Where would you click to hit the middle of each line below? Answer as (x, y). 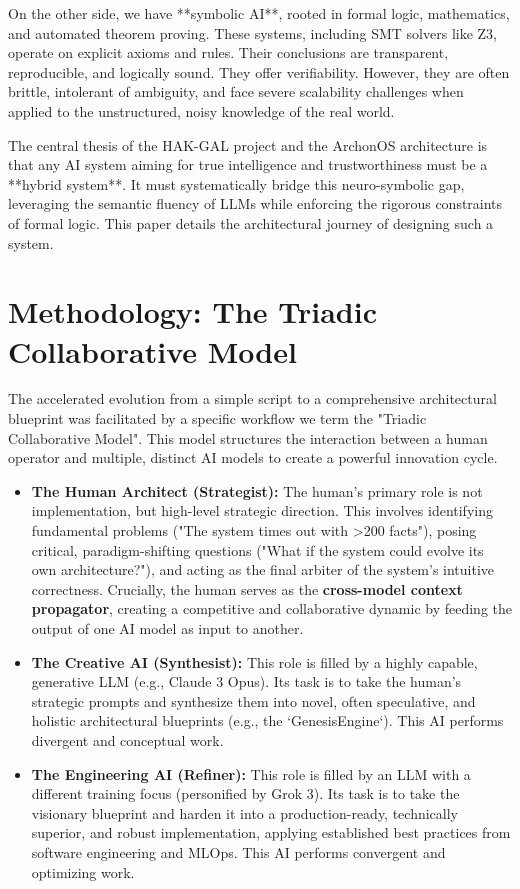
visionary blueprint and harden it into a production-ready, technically (244, 812)
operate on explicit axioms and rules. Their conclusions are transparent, (228, 52)
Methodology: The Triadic (192, 311)
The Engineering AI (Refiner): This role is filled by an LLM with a (251, 773)
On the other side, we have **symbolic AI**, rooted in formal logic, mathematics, (259, 13)
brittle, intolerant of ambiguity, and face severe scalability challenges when (236, 91)
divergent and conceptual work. (127, 739)
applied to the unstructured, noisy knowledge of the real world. (201, 110)
